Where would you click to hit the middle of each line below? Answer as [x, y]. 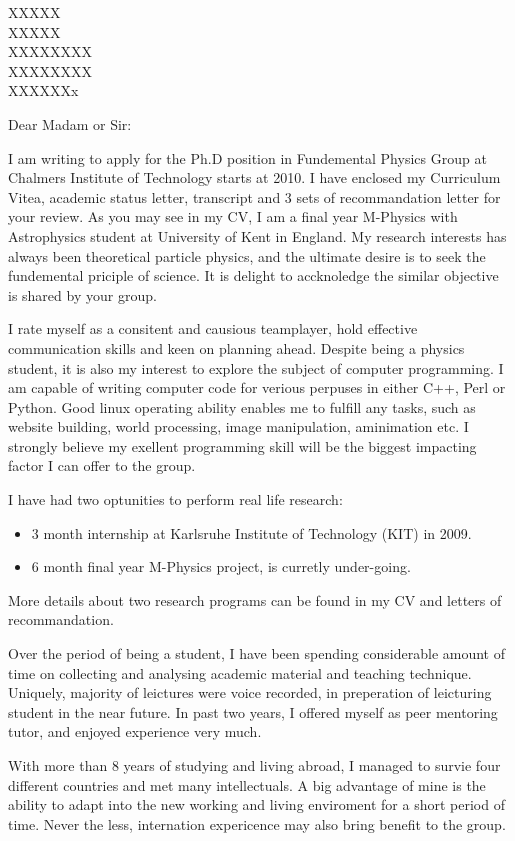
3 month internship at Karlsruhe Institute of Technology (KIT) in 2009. [251, 532]
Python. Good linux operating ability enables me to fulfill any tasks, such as [242, 406]
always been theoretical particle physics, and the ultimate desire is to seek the [247, 255]
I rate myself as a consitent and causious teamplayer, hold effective [213, 328]
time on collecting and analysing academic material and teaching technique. [240, 672]
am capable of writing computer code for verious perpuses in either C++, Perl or [257, 387]
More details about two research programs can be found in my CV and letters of [255, 599]
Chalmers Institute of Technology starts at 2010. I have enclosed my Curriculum [254, 177]
